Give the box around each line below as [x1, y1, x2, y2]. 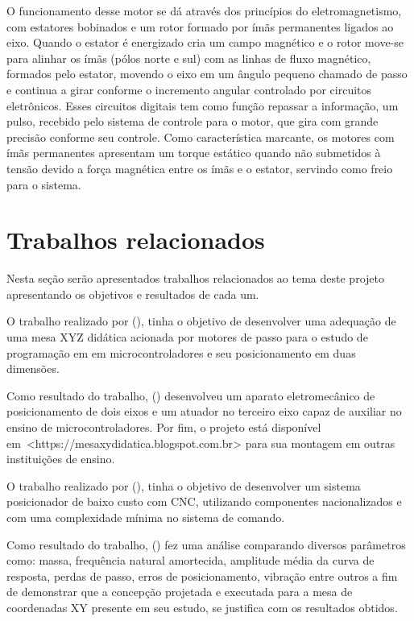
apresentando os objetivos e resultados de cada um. [6, 285, 259, 302]
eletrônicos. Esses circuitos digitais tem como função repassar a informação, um [6, 97, 399, 114]
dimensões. [6, 360, 60, 377]
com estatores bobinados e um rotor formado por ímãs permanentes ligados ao [6, 18, 394, 35]
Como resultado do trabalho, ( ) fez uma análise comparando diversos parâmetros [6, 536, 406, 553]
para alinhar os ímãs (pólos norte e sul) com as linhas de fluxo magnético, [6, 49, 371, 66]
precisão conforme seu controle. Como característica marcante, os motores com [6, 128, 395, 145]
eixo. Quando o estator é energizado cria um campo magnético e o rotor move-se [6, 34, 404, 51]
